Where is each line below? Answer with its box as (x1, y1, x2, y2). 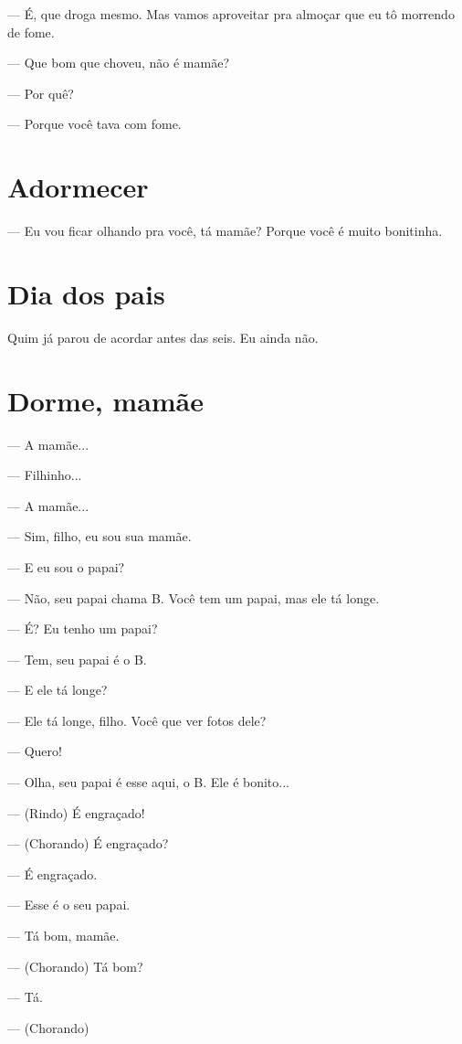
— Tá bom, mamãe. (7, 926, 120, 945)
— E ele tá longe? (7, 680, 108, 699)
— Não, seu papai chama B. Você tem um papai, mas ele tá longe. (7, 588, 380, 607)
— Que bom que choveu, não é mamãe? (7, 53, 230, 72)
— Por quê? (7, 83, 74, 102)
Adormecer (7, 168, 149, 206)
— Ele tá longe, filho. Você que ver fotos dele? (7, 710, 267, 730)
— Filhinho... (7, 465, 82, 485)
